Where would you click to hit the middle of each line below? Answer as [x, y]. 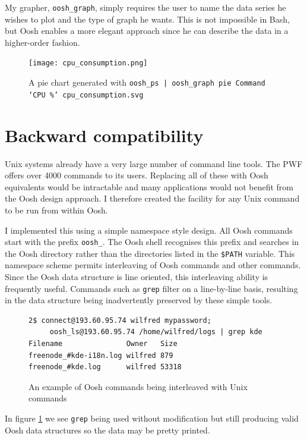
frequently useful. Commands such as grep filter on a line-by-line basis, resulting [151, 288]
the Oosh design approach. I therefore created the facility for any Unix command [152, 198]
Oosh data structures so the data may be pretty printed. [107, 430]
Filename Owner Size [103, 344]
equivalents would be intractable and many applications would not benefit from [149, 186]
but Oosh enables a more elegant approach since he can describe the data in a [147, 31]
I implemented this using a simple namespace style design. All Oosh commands [149, 230]
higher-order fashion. [42, 42]
